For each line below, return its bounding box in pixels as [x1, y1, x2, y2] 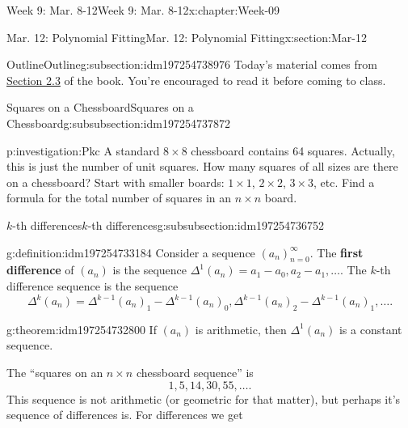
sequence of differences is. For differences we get [6, 406, 243, 423]
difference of [6, 261, 74, 278]
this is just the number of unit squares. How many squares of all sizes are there [6, 158, 398, 175]
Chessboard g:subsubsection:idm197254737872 [6, 114, 230, 131]
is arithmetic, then [195, 320, 287, 337]
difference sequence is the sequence [6, 277, 179, 294]
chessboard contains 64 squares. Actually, [191, 142, 395, 159]
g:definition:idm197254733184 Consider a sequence [6, 244, 255, 261]
